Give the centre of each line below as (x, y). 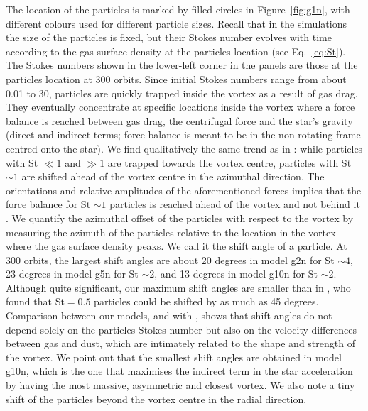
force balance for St (48, 204)
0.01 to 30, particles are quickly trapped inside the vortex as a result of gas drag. (182, 93)
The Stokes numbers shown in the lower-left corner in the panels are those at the (182, 65)
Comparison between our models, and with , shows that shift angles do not (169, 316)
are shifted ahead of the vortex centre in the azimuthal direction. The (173, 176)
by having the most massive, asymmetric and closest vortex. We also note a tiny (180, 385)
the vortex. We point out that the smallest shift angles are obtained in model (174, 357)
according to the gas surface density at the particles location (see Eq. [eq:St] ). (176, 51)
